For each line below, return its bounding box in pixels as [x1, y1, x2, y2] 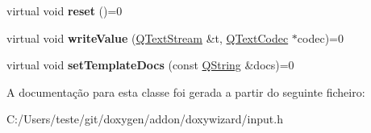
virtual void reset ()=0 [6, 2, 123, 19]
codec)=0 [297, 29, 344, 46]
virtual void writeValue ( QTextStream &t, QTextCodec [6, 29, 289, 46]
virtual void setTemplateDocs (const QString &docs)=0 [6, 56, 294, 73]
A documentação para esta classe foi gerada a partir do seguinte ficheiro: [6, 83, 365, 100]
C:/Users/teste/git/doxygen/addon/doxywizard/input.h [6, 110, 283, 127]
